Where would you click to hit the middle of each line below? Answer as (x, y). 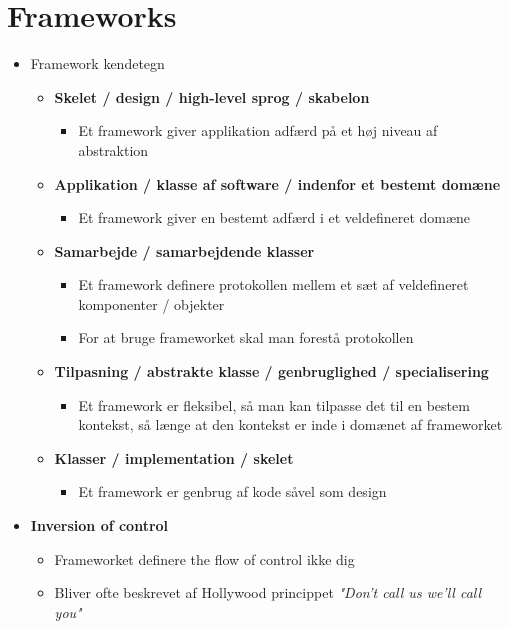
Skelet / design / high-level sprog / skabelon (212, 96)
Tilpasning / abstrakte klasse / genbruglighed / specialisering (271, 371)
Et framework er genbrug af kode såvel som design (232, 491)
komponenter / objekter (151, 303)
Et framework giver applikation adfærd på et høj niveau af (258, 130)
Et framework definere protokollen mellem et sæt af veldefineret (273, 284)
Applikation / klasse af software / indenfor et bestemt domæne (277, 183)
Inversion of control (99, 525)
